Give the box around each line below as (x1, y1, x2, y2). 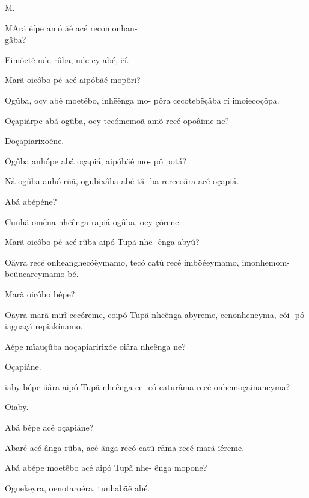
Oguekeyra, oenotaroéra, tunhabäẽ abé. (5, 481, 150, 494)
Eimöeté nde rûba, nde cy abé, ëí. (5, 53, 129, 66)
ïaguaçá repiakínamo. (5, 320, 83, 332)
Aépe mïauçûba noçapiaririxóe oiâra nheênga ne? (5, 340, 186, 352)
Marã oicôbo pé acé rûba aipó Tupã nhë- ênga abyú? (5, 235, 200, 248)
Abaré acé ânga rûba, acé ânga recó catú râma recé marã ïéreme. (5, 441, 245, 453)
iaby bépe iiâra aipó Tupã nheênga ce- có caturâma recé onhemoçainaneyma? (5, 380, 290, 393)
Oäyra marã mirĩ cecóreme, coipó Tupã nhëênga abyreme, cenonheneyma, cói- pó (5, 308, 304, 320)
